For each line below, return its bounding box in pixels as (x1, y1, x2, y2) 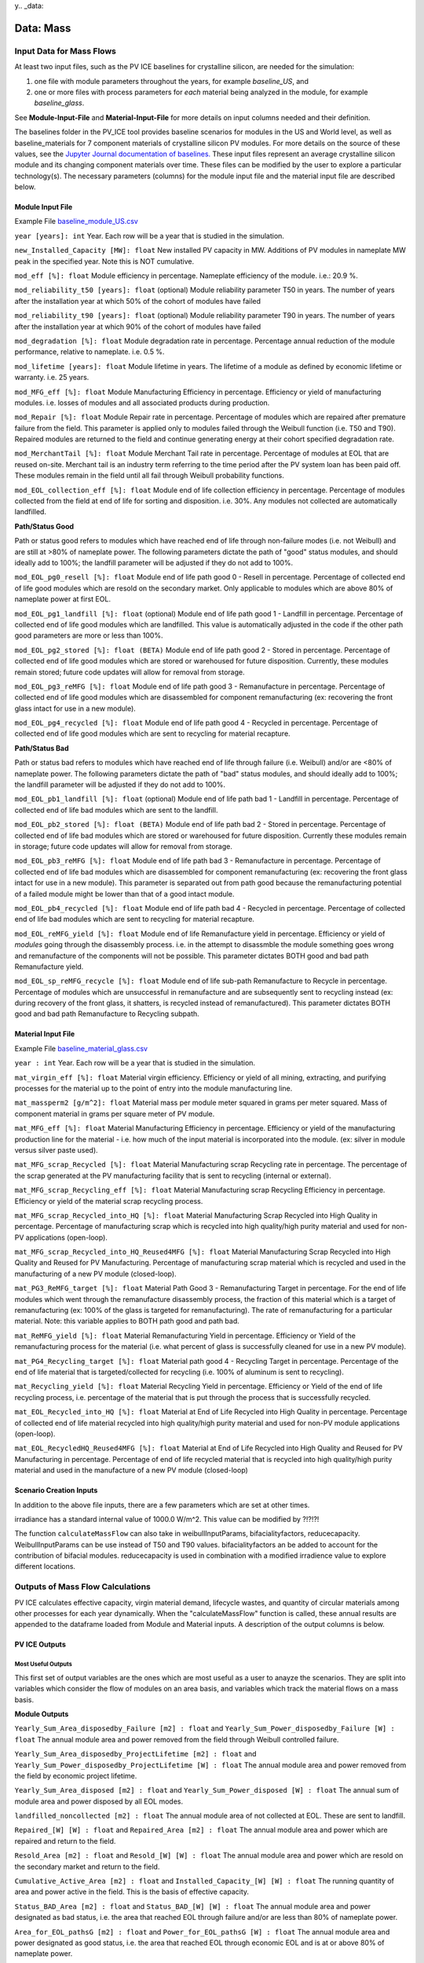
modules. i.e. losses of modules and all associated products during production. (14, 397, 270, 408)
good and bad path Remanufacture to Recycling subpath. (14, 1009, 199, 1018)
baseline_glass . (34, 98, 85, 108)
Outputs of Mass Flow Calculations (14, 1581, 151, 1592)
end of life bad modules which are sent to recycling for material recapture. (14, 915, 255, 924)
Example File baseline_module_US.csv (14, 217, 139, 226)
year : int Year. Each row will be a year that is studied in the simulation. (14, 1058, 255, 1068)
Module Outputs (14, 1709, 69, 1719)
